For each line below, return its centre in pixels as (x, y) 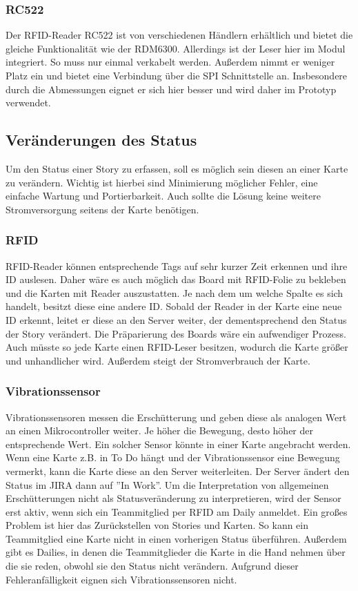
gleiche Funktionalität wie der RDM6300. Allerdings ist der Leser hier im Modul (176, 48)
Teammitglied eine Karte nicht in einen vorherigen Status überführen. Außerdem (176, 538)
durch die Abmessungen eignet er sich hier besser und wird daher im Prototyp (171, 89)
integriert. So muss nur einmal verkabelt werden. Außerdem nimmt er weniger (170, 62)
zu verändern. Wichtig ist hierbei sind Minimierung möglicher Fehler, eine (162, 182)
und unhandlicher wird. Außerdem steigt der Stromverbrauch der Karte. (158, 360)
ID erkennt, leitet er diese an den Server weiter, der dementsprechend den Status (176, 319)
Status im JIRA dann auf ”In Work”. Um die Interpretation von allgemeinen (167, 484)
